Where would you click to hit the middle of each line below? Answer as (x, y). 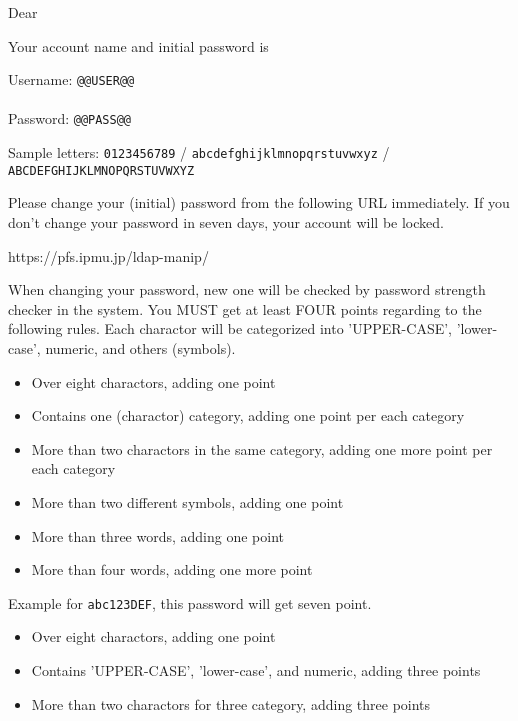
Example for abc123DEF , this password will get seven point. (190, 602)
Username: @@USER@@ (71, 79)
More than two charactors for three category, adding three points (231, 703)
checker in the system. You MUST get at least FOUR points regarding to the (245, 308)
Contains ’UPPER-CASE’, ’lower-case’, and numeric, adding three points (256, 669)
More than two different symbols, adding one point (187, 501)
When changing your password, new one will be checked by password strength (247, 289)
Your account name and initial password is (138, 45)
